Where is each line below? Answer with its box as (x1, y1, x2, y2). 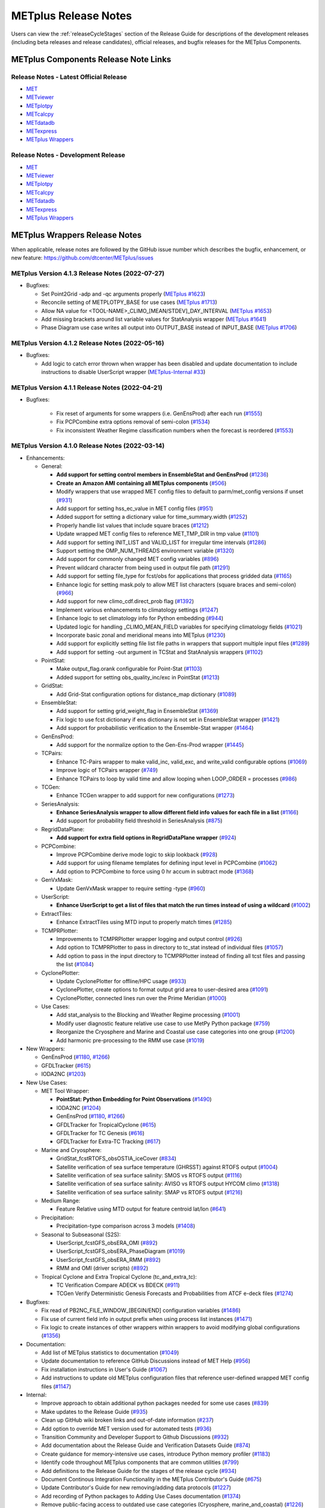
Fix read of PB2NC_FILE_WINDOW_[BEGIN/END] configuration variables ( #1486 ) (41, 1307, 241, 1314)
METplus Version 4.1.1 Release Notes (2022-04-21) (11, 384, 162, 391)
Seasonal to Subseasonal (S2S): (41, 1231, 121, 1238)
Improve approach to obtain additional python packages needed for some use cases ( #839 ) (41, 1399, 269, 1407)
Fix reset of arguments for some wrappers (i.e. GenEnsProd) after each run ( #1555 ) (56, 410, 263, 417)
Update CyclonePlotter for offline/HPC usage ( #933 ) (56, 977, 187, 984)
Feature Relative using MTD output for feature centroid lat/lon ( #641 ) (56, 1205, 226, 1212)
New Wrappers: (26, 1045, 66, 1053)
